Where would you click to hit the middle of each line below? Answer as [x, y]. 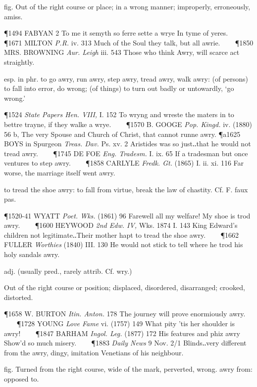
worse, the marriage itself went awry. [60, 172]
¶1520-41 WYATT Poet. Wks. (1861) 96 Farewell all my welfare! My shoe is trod [127, 215]
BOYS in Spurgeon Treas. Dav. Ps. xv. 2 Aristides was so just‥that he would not [128, 144]
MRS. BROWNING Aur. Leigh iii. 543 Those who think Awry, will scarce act [122, 52]
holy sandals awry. [32, 254]
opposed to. [22, 379]
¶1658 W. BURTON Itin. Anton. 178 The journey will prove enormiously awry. [125, 314]
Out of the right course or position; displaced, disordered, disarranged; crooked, [125, 287]
